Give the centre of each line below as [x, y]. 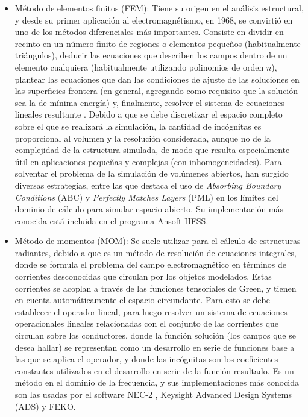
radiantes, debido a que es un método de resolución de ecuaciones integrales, [156, 252]
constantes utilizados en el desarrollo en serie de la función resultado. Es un [154, 370]
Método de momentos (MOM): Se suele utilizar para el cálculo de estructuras [158, 241]
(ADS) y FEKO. [45, 406]
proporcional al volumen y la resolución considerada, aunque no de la [143, 138]
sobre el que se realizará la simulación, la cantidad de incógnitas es [138, 126]
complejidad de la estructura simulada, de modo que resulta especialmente [152, 150]
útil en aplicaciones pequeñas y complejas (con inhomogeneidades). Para [148, 161]
